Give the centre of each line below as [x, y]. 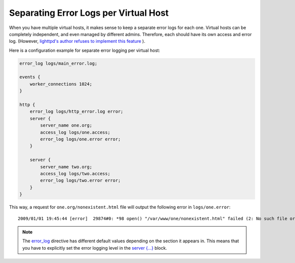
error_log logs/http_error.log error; [76, 112]
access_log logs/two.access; [75, 173]
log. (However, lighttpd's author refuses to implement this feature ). [77, 41]
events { [30, 77]
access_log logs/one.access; [75, 132]
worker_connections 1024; [61, 84]
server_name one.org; [66, 125]
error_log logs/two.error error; [80, 181]
